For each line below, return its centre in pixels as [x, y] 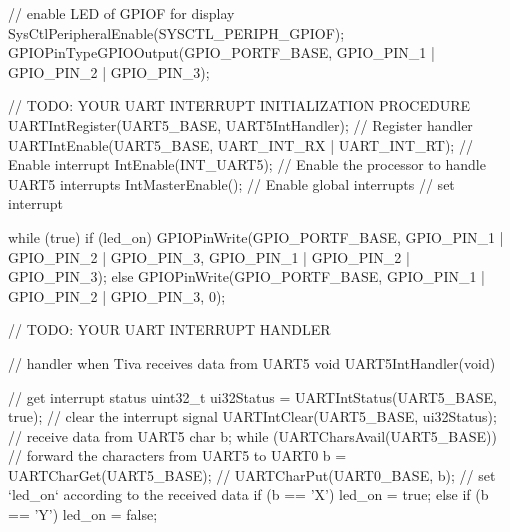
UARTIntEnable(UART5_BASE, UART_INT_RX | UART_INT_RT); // [240, 144]
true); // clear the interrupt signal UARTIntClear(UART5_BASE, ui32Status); [252, 416]
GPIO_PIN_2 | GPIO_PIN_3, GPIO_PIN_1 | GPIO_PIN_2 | [209, 256]
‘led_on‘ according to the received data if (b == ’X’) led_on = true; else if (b [248, 494]
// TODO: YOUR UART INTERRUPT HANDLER [169, 329]
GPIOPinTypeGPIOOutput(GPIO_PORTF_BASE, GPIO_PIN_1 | [221, 52]
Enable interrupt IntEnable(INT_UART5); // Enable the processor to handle [247, 164]
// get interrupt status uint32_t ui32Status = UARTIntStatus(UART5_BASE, [252, 396]
